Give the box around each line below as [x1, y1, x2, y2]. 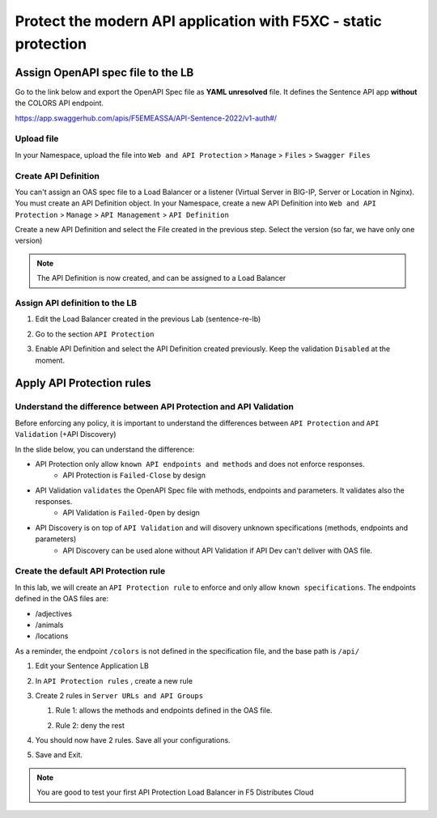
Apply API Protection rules [15, 376, 151, 390]
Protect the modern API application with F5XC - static [15, 12, 382, 30]
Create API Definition [15, 170, 100, 181]
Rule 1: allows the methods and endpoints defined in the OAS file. [55, 706, 273, 715]
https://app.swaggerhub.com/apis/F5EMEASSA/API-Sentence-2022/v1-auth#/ [15, 113, 278, 123]
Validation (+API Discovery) [15, 430, 117, 439]
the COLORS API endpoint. [15, 98, 104, 108]
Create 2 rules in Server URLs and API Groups [35, 690, 204, 700]
